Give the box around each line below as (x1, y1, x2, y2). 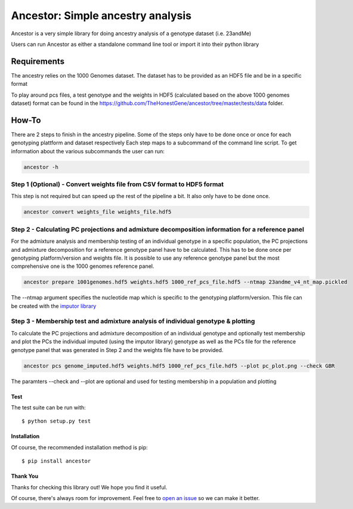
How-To (11, 115, 41, 125)
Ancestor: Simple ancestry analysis (11, 9, 192, 22)
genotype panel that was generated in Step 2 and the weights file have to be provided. (11, 346, 224, 353)
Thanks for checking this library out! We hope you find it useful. (11, 483, 168, 491)
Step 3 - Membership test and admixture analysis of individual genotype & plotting (11, 317, 255, 325)
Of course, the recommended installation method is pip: (11, 443, 148, 451)
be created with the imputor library (11, 302, 97, 310)
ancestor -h (23, 164, 59, 170)
